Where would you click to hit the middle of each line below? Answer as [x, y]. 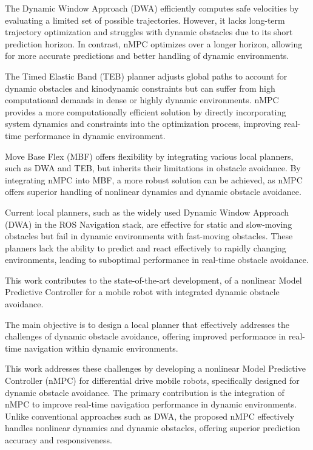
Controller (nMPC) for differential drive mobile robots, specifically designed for [152, 380]
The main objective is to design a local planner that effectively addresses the [147, 324]
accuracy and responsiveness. [59, 440]
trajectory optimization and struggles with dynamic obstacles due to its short [149, 32]
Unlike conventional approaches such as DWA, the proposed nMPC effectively [150, 416]
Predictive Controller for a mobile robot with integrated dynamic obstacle [142, 292]
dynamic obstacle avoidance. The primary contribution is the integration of [145, 392]
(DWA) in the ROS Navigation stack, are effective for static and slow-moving [149, 224]
